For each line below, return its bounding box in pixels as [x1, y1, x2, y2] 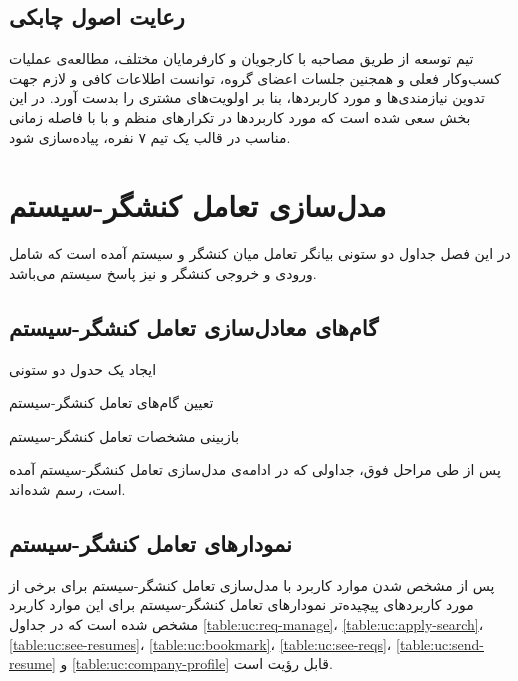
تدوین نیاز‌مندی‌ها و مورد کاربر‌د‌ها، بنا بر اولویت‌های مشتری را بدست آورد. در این [9, 87, 485, 108]
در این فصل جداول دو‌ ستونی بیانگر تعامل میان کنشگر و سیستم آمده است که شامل [9, 243, 511, 264]
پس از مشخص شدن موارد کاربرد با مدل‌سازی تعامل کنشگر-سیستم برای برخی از [9, 574, 495, 595]
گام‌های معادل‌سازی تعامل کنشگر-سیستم [9, 311, 379, 342]
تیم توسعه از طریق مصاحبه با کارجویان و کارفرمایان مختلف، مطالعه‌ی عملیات [9, 48, 474, 69]
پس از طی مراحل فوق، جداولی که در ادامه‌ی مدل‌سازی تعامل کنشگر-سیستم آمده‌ [9, 459, 501, 480]
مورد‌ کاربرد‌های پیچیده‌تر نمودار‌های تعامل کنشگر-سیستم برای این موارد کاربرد [9, 594, 474, 615]
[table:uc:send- [396, 633, 485, 654]
